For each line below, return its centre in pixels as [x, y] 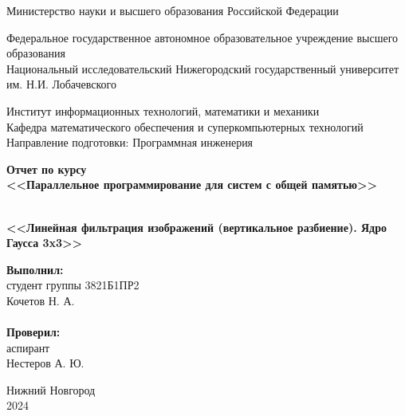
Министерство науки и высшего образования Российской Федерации [173, 10]
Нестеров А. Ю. [45, 363]
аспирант [28, 347]
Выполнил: [35, 269]
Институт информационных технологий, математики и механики [163, 110]
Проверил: [33, 332]
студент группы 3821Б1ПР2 [73, 285]
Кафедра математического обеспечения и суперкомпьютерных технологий [185, 126]
